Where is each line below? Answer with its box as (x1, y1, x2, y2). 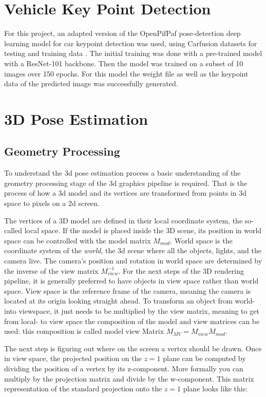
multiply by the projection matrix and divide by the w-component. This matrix (4, 373, 254, 384)
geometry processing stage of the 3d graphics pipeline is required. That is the (4, 177, 248, 188)
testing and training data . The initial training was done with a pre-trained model (4, 48, 262, 59)
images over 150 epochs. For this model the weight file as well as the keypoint (4, 68, 249, 79)
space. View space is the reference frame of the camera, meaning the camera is (4, 285, 251, 296)
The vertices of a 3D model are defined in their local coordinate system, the (4, 215, 243, 225)
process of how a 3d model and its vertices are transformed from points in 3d (4, 187, 247, 198)
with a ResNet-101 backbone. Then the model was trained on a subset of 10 (4, 58, 243, 68)
